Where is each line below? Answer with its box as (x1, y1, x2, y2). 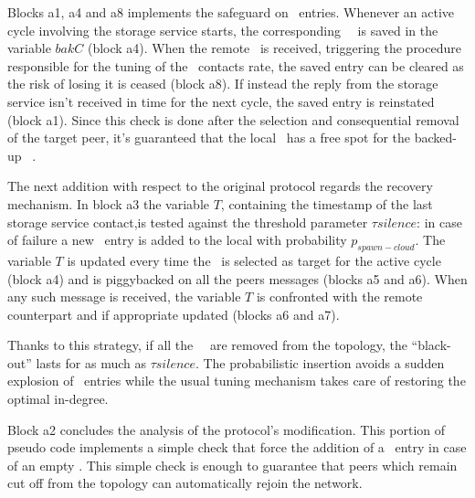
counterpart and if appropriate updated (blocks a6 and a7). (7, 304, 340, 323)
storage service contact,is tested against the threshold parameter (7, 212, 368, 231)
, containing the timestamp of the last (220, 194, 433, 213)
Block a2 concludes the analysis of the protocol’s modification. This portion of (7, 419, 446, 439)
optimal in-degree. (7, 389, 109, 408)
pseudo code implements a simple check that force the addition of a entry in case (7, 438, 467, 457)
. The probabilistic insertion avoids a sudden (195, 353, 445, 372)
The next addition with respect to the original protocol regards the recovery (7, 176, 433, 196)
